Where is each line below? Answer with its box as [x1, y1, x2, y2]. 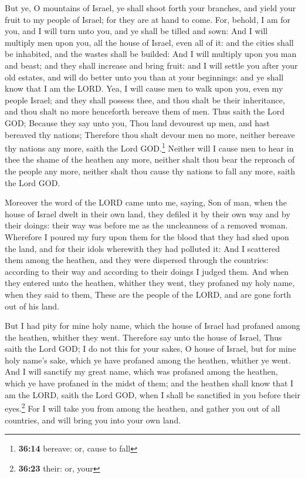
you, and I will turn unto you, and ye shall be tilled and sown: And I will [5, 25, 268, 37]
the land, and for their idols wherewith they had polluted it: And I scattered [5, 242, 280, 254]
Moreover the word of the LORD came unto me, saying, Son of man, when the [5, 196, 287, 208]
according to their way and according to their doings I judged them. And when [5, 265, 289, 277]
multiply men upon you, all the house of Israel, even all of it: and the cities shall [5, 36, 294, 48]
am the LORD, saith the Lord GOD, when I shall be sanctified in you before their [5, 388, 300, 400]
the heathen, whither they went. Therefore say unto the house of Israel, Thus [5, 331, 282, 343]
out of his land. [5, 299, 60, 312]
